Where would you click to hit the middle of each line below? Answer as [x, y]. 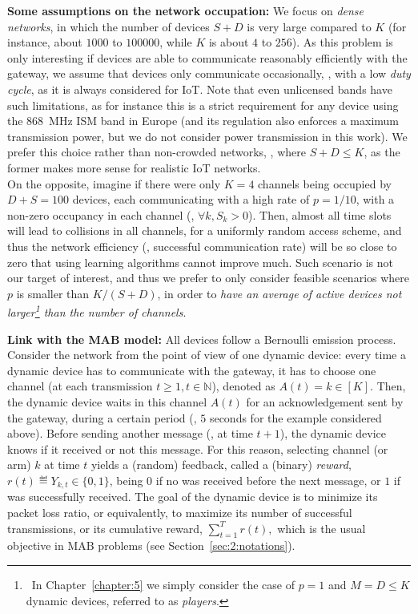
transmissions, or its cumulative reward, [105, 528]
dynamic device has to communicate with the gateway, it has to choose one [192, 370]
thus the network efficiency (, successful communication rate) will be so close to [202, 246]
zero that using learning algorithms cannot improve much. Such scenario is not [200, 262]
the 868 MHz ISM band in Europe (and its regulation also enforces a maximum [203, 121]
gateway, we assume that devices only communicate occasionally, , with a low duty [209, 73]
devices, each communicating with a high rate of [191, 199]
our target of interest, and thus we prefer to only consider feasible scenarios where [209, 278]
